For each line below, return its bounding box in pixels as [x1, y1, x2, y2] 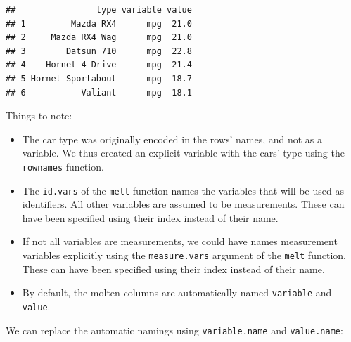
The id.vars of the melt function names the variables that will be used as [22, 183, 344, 197]
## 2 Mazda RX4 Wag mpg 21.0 [6, 32, 192, 43]
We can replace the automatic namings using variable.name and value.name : [6, 322, 343, 337]
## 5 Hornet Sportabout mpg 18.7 [6, 73, 192, 84]
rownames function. [22, 159, 104, 173]
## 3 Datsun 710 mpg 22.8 [6, 46, 192, 56]
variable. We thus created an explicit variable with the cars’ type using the [22, 145, 345, 160]
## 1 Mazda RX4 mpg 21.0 [6, 18, 192, 29]
